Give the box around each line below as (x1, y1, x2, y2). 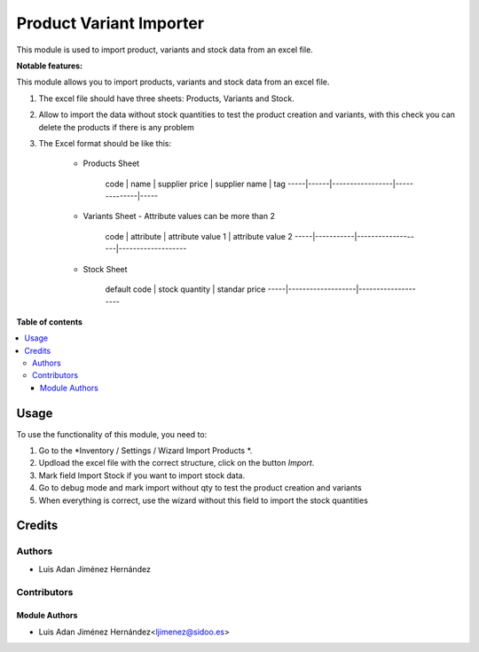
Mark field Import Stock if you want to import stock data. (38, 470, 246, 481)
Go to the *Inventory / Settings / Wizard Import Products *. (38, 445, 253, 456)
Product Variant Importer (16, 13, 204, 33)
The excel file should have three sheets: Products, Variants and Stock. (38, 93, 294, 104)
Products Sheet (82, 158, 140, 169)
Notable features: (16, 60, 83, 71)
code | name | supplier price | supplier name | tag (105, 178, 286, 189)
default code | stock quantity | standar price (105, 284, 266, 295)
